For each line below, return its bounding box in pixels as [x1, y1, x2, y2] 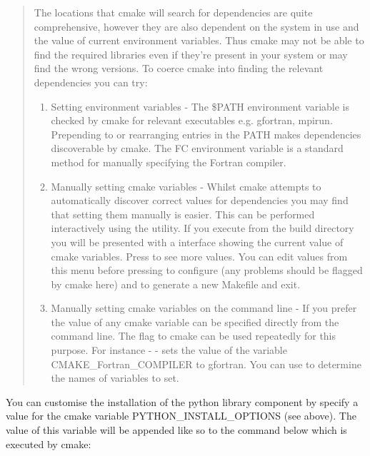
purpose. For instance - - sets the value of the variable [51, 343, 287, 358]
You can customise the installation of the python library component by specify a [6, 394, 359, 409]
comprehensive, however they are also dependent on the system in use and [34, 19, 359, 34]
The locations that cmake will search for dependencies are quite [34, 5, 313, 19]
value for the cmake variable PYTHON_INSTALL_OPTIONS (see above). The [6, 408, 356, 423]
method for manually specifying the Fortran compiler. [51, 154, 286, 169]
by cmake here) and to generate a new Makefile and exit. [51, 276, 301, 291]
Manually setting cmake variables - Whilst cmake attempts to [51, 178, 321, 193]
